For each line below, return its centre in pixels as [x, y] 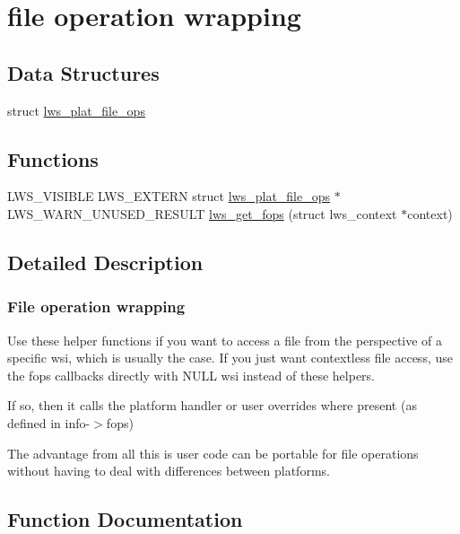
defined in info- [49, 422]
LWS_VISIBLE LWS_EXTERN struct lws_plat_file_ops [169, 196]
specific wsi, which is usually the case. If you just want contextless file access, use [230, 358]
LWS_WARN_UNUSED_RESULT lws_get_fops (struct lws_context [202, 213]
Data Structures [83, 72]
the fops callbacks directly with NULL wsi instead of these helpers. [191, 375]
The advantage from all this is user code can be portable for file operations [213, 453]
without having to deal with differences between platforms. [169, 471]
